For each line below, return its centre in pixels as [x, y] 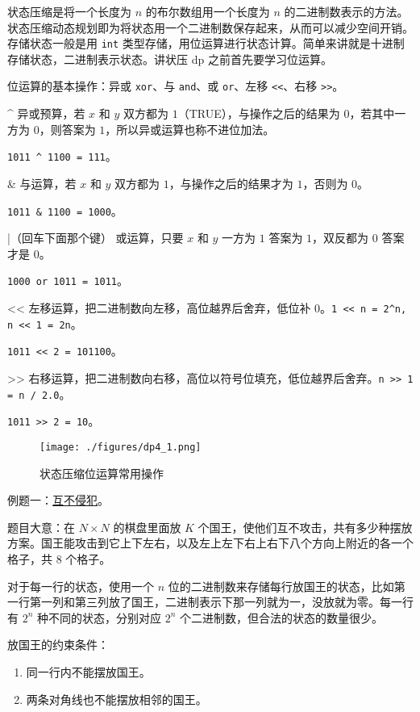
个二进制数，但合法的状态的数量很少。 [282, 617]
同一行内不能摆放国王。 [88, 671]
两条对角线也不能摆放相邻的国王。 [116, 699]
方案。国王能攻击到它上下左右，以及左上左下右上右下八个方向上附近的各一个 [210, 543]
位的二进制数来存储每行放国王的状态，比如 [281, 586]
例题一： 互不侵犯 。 [58, 500]
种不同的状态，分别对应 [100, 617]
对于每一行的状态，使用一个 [81, 586]
